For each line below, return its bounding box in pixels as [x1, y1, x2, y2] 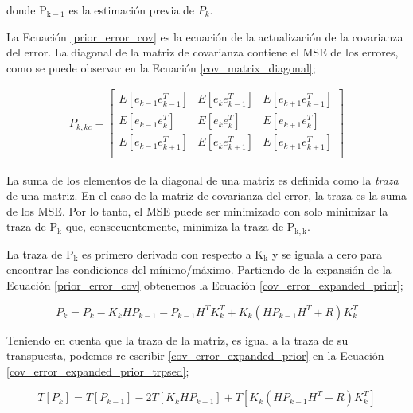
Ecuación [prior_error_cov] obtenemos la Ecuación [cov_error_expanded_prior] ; [6, 276, 403, 293]
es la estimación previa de [68, 2, 195, 18]
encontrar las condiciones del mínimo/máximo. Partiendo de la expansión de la [6, 261, 392, 278]
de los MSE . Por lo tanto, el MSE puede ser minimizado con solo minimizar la [6, 202, 388, 219]
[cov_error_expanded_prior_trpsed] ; [6, 362, 189, 379]
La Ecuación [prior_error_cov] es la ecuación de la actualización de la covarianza [6, 28, 403, 45]
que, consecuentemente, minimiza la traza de [65, 218, 284, 235]
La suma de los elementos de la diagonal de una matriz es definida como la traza [6, 171, 399, 188]
